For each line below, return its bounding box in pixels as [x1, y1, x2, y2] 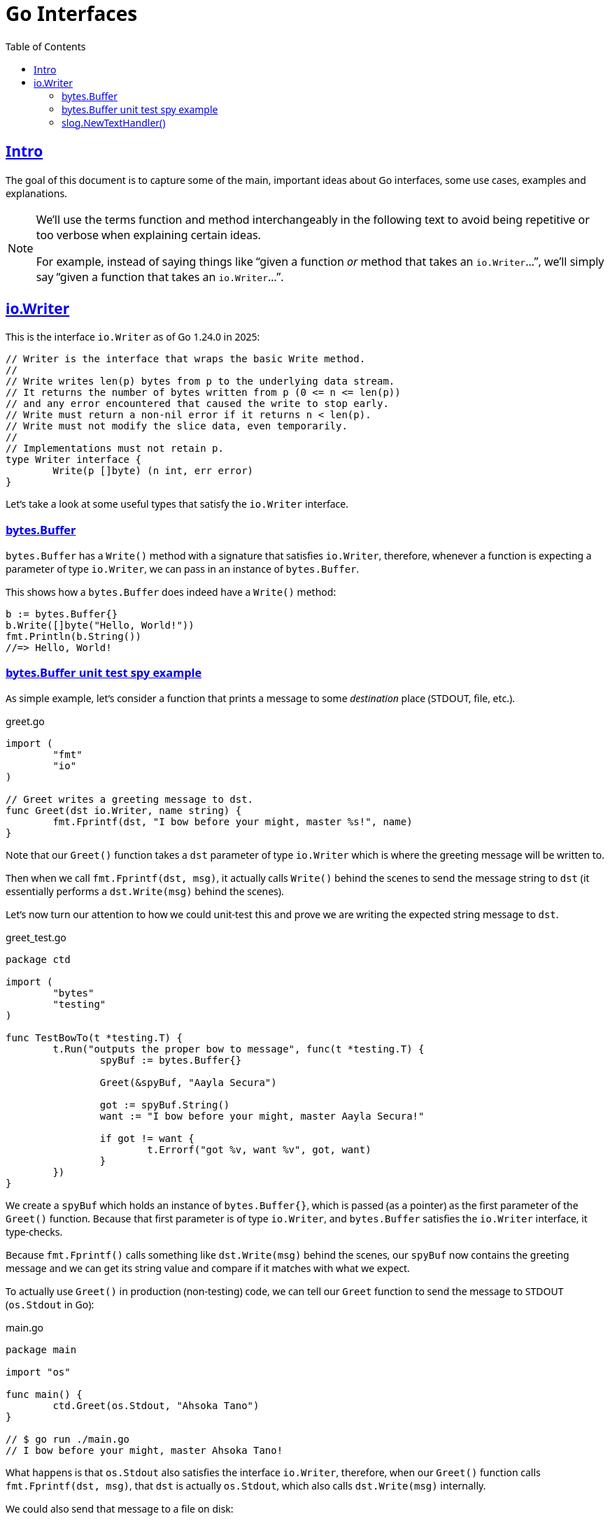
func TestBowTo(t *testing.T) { [6, 1031, 183, 1043]
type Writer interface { [6, 454, 141, 466]
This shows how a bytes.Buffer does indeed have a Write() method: [6, 585, 336, 599]
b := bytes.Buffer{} [6, 608, 118, 620]
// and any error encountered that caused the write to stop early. [6, 398, 389, 410]
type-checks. [6, 1224, 63, 1238]
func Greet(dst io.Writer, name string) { [6, 804, 242, 816]
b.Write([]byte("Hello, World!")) [6, 620, 194, 631]
